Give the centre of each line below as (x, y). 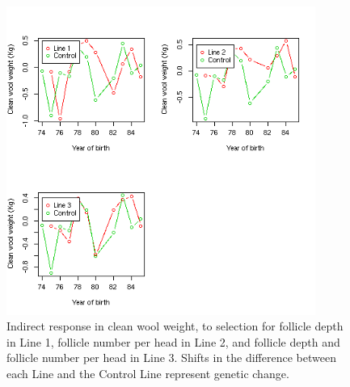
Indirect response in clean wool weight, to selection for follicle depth (175, 326)
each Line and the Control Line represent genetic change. (148, 373)
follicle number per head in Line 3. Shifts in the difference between (171, 358)
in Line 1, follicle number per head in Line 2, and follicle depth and (173, 341)
